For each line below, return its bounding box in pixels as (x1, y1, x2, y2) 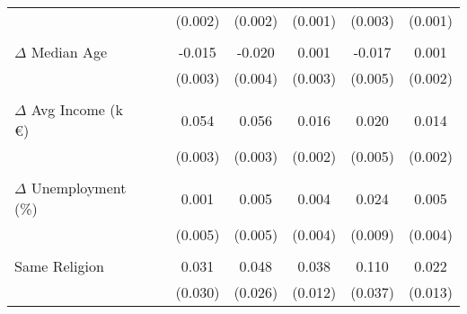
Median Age (31, 41, 108, 62)
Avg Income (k (31, 99, 123, 120)
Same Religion (14, 256, 104, 276)
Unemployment (31, 177, 127, 198)
